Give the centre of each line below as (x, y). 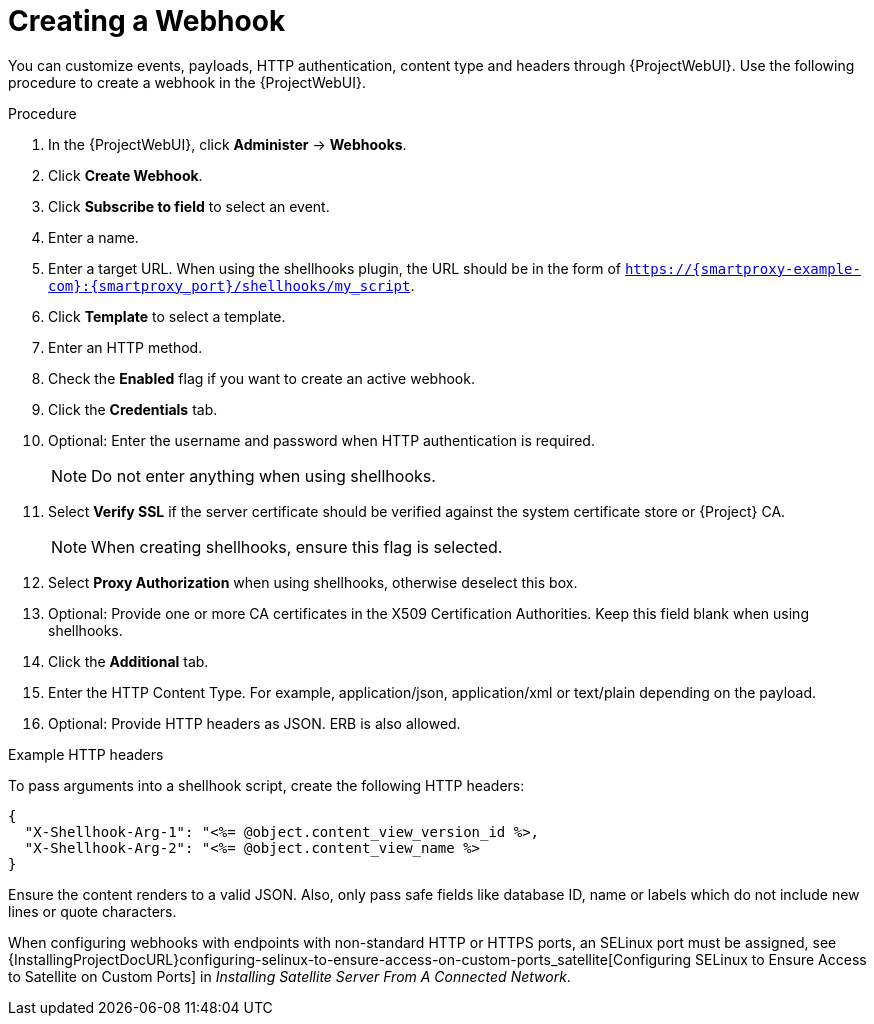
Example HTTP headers (86, 754)
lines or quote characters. (92, 911)
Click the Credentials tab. (133, 409)
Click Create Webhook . (125, 175)
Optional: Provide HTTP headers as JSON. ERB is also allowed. (254, 723)
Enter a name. (93, 237)
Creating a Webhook (147, 21)
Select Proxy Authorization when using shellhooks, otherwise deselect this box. (313, 582)
